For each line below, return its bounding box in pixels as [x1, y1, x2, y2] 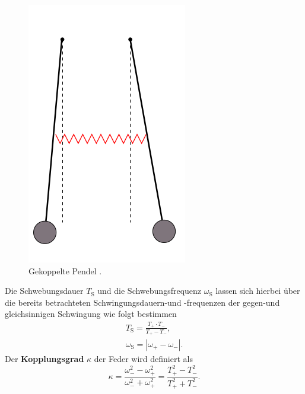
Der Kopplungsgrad [5, 352, 84, 364]
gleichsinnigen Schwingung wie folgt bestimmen [5, 307, 177, 320]
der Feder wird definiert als [94, 352, 193, 364]
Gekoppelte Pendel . [28, 264, 102, 277]
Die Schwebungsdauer [5, 284, 84, 297]
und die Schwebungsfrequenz [97, 284, 202, 297]
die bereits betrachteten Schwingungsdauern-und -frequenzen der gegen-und [5, 296, 280, 308]
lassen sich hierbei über [215, 284, 300, 297]
